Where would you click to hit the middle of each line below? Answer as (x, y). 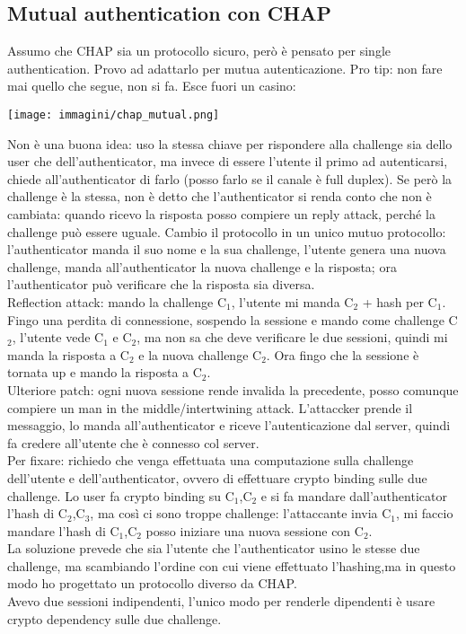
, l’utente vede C (58, 337)
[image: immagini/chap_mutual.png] (114, 114)
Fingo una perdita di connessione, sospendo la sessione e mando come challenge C (233, 319)
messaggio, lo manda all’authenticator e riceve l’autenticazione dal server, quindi (229, 425)
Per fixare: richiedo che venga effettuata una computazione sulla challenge (211, 460)
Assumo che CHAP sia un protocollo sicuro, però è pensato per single (199, 51)
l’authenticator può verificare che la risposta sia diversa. (161, 284)
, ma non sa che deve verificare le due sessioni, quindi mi (292, 337)
